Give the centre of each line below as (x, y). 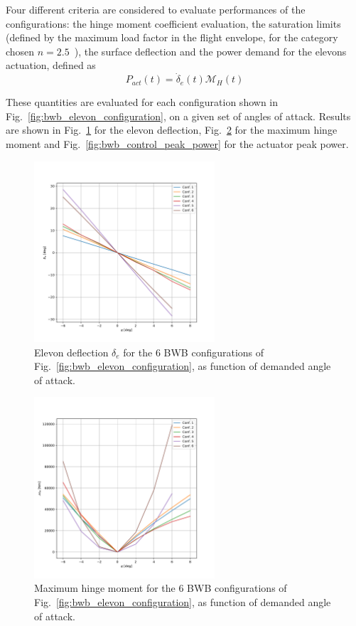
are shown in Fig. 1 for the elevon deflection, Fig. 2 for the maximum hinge (172, 130)
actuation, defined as (51, 65)
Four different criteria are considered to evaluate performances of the (156, 9)
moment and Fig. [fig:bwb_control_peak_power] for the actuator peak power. (177, 143)
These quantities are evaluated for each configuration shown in (142, 102)
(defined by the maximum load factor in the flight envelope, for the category (172, 37)
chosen (20, 51)
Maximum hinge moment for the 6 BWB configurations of (161, 588)
